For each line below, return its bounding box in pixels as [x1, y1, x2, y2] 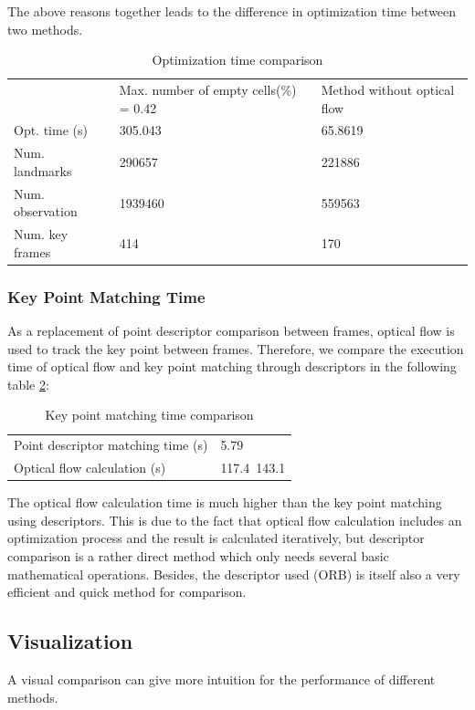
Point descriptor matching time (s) [14, 435, 208, 454]
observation [14, 202, 78, 221]
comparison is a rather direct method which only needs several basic [7, 547, 389, 566]
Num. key [14, 224, 69, 244]
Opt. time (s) [14, 120, 88, 140]
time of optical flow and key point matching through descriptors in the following [7, 357, 457, 376]
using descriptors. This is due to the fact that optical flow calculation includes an [7, 510, 462, 529]
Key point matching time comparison [45, 405, 254, 424]
